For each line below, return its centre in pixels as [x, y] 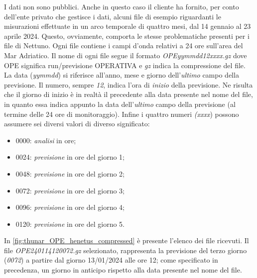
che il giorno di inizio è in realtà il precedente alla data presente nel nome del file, [128, 94]
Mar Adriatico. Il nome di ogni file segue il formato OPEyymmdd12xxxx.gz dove [126, 55]
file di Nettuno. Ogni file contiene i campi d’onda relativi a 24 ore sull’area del [124, 46]
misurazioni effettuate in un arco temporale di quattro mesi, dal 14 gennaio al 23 [128, 26]
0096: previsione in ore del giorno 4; [70, 207]
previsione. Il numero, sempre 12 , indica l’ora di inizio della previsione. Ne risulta [128, 84]
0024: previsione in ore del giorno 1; [70, 157]
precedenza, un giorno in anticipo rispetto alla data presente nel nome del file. [123, 270]
